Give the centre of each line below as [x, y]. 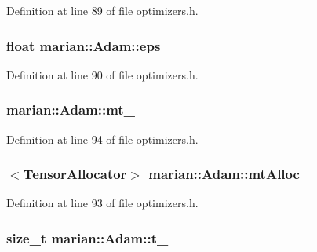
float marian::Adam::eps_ [89, 45]
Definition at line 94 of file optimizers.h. [102, 139]
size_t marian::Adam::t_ [87, 237]
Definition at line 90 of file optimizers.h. [102, 74]
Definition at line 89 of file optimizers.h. [102, 10]
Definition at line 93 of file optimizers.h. [102, 203]
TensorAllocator [75, 174]
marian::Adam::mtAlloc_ [230, 174]
